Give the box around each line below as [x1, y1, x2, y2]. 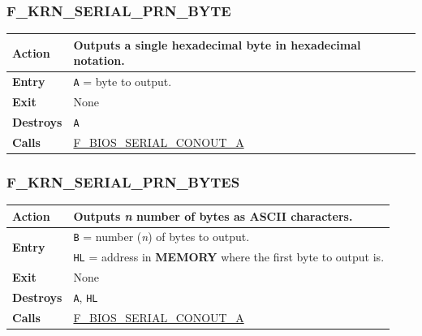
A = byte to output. [73, 73, 172, 90]
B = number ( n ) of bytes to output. [73, 228, 250, 245]
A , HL [73, 289, 98, 306]
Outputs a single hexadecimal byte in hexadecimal [73, 36, 361, 53]
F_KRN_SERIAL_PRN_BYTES [6, 171, 240, 192]
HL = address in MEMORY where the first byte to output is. [73, 248, 385, 265]
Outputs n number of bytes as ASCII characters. [73, 207, 353, 224]
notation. [73, 52, 125, 69]
